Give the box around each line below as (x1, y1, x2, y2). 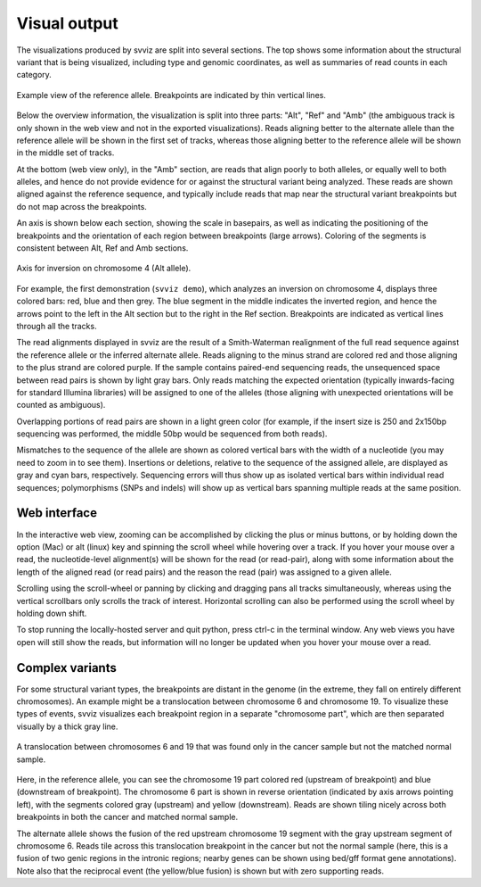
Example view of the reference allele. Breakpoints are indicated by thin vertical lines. (16, 89, 327, 100)
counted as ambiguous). (16, 400, 106, 410)
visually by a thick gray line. (16, 721, 118, 732)
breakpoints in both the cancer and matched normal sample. (16, 812, 239, 823)
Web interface (16, 505, 98, 521)
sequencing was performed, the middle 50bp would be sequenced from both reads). (16, 428, 328, 439)
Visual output (16, 13, 119, 33)
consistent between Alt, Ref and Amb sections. (16, 243, 189, 253)
